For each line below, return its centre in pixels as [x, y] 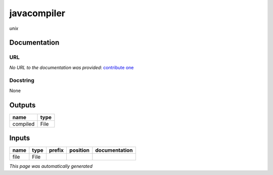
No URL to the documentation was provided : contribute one [72, 67]
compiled [24, 124]
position [79, 150]
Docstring [22, 80]
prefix [56, 150]
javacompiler [37, 13]
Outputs [22, 105]
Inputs [20, 138]
